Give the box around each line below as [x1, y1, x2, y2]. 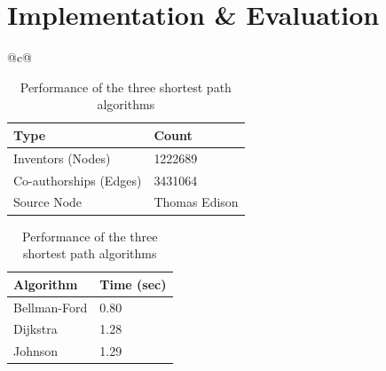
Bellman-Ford [13, 297, 88, 316]
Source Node [13, 193, 83, 211]
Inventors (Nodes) [13, 148, 111, 167]
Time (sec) [99, 274, 167, 293]
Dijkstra [13, 320, 58, 338]
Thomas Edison [154, 193, 239, 211]
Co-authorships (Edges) [13, 170, 142, 189]
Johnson [13, 342, 59, 360]
